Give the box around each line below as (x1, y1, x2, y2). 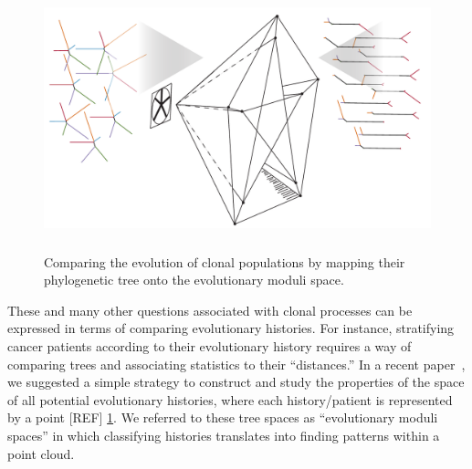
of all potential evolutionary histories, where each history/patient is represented (7, 390, 453, 409)
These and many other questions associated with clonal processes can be (7, 300, 413, 319)
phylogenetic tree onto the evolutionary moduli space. (44, 270, 344, 289)
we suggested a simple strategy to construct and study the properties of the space (7, 372, 465, 391)
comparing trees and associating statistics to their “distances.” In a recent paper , (7, 354, 466, 373)
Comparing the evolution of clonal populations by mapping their (44, 252, 405, 271)
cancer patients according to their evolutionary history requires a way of (7, 336, 412, 355)
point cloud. (7, 443, 75, 463)
